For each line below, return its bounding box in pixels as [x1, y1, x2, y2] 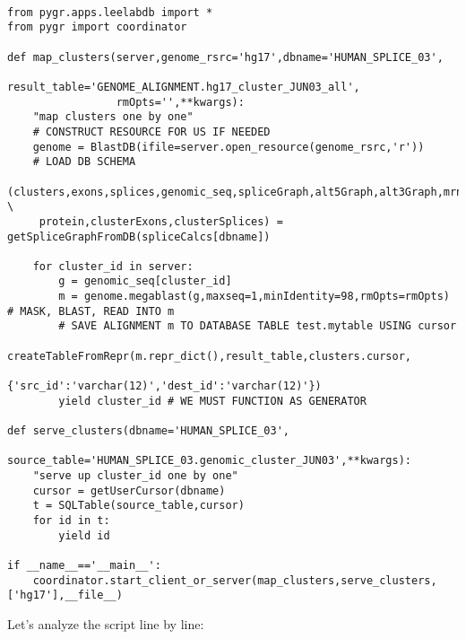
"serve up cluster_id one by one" [32, 469, 238, 482]
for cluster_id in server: [32, 259, 194, 273]
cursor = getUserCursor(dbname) [32, 484, 226, 497]
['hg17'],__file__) [7, 589, 123, 602]
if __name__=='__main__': [7, 558, 161, 572]
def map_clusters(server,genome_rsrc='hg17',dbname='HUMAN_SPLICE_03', [7, 50, 444, 64]
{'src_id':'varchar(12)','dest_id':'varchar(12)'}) [7, 380, 322, 393]
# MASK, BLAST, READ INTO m [7, 304, 175, 318]
